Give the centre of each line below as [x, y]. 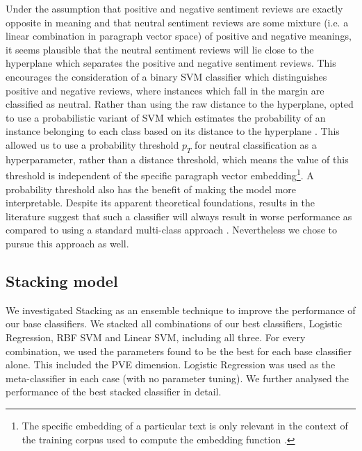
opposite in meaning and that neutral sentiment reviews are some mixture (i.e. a [177, 22]
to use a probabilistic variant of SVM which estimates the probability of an [166, 117]
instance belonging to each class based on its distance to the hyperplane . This [173, 131]
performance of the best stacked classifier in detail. [114, 392]
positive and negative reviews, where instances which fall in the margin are [165, 90]
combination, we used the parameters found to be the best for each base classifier [179, 351]
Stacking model [62, 280]
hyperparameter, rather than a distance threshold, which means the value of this [177, 159]
